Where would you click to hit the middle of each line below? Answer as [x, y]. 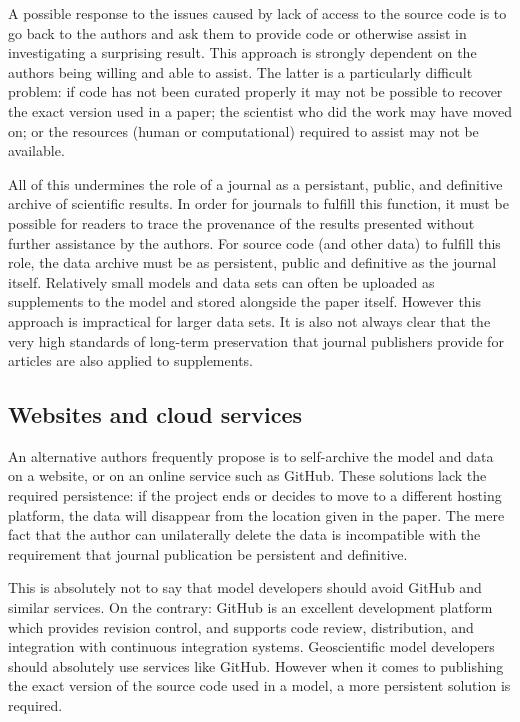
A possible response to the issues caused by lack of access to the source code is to [257, 13]
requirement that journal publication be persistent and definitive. [208, 553]
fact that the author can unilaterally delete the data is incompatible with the [244, 534]
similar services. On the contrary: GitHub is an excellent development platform [250, 607]
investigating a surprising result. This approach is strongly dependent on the [242, 52]
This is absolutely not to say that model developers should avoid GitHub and [245, 587]
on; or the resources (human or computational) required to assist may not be [243, 130]
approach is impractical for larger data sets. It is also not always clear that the [249, 320]
